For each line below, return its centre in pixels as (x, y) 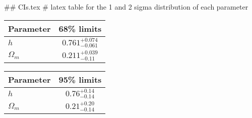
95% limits (80, 79)
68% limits (80, 28)
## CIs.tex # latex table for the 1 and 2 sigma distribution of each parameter (126, 7)
